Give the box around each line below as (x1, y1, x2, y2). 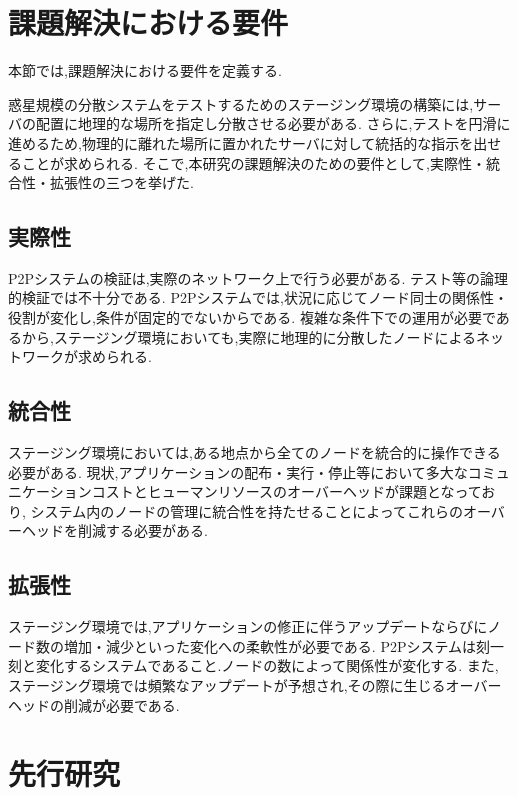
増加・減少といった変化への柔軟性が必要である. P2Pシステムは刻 (63, 635, 491, 656)
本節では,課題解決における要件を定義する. (8, 60, 282, 81)
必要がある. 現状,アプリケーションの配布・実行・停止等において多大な (8, 461, 468, 482)
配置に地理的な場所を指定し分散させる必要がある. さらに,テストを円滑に (35, 113, 511, 134)
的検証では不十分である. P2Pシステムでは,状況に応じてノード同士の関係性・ (8, 287, 508, 308)
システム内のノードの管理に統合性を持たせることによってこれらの (30, 500, 464, 521)
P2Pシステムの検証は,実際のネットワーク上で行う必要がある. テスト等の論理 (8, 267, 509, 288)
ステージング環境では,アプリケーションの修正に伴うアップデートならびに (8, 616, 488, 637)
